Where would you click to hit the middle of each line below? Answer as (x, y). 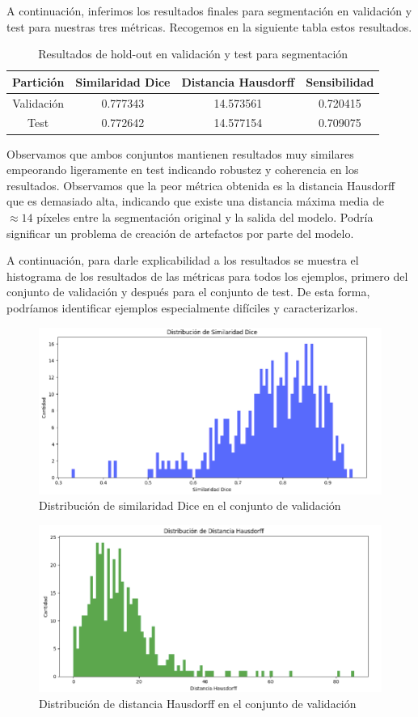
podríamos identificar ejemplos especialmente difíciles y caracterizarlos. (182, 307)
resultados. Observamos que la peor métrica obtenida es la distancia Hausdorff (201, 185)
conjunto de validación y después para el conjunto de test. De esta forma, (188, 292)
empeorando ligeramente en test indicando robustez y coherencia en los (183, 170)
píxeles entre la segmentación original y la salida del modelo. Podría (205, 216)
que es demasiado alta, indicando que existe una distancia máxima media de (195, 201)
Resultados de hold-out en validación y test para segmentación (193, 54)
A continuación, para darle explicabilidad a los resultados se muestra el (183, 260)
